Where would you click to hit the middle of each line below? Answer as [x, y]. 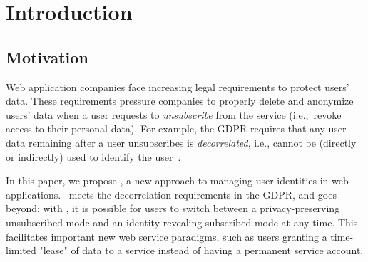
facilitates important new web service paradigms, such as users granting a [167, 236]
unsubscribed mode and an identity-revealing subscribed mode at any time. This [182, 222]
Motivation [47, 57]
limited [21, 250]
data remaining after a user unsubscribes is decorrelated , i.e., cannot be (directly [181, 142]
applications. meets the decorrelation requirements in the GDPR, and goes [171, 194]
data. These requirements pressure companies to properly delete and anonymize [180, 101]
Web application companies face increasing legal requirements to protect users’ [178, 87]
